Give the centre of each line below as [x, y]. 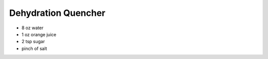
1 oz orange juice [39, 34]
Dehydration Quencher [57, 13]
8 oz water [33, 28]
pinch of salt [34, 48]
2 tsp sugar [33, 42]
